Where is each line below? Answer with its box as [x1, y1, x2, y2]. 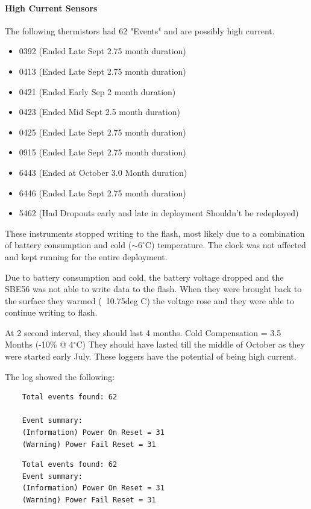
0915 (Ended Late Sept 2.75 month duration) [19, 146, 186, 158]
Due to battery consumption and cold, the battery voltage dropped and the [5, 270, 284, 283]
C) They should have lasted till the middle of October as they [76, 338, 305, 351]
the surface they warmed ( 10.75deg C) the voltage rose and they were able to [5, 294, 294, 307]
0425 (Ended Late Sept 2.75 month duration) [19, 125, 186, 138]
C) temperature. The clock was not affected [145, 239, 306, 251]
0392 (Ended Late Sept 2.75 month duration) [19, 45, 186, 57]
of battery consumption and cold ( [5, 239, 132, 251]
